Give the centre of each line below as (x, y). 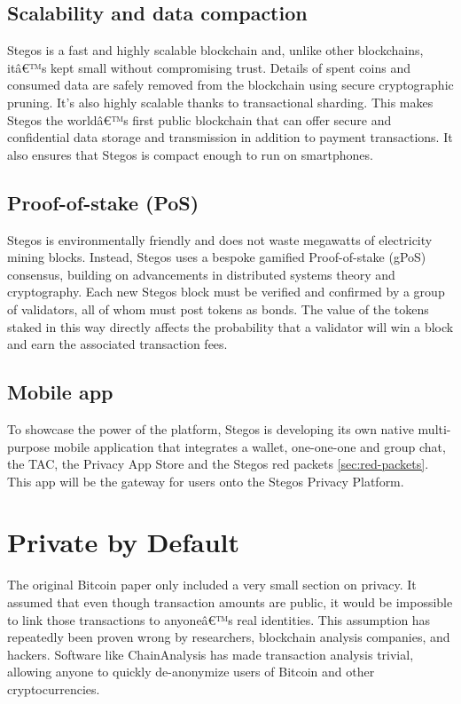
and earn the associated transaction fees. (117, 344)
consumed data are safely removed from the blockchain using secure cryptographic (230, 85)
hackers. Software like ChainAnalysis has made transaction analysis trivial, (211, 654)
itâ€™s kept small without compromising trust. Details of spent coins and (209, 67)
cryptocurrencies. (54, 688)
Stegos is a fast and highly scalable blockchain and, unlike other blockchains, (215, 50)
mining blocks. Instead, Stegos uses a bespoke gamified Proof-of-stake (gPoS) (217, 257)
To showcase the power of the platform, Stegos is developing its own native (211, 428)
